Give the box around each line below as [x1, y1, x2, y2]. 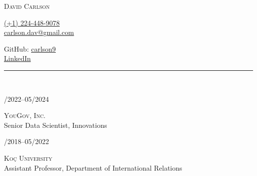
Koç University [4, 152, 52, 163]
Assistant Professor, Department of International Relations [4, 162, 182, 173]
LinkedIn [4, 53, 31, 63]
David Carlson [4, 1, 50, 11]
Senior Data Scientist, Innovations [4, 119, 107, 130]
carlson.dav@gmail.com [4, 27, 74, 37]
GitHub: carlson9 [4, 43, 56, 54]
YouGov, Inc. [4, 110, 45, 120]
